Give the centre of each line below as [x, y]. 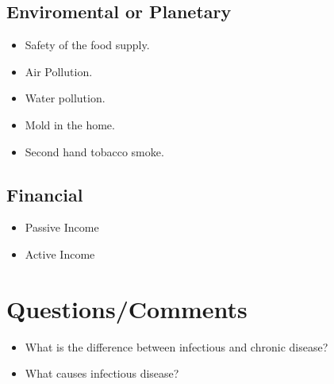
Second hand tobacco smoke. [94, 151]
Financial [45, 194]
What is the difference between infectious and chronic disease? [177, 346]
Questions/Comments [127, 308]
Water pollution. [65, 98]
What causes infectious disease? [102, 373]
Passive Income [62, 227]
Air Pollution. [59, 71]
